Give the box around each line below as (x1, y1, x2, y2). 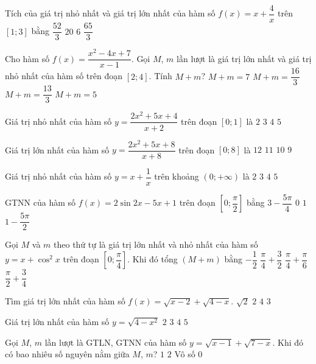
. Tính (149, 69, 172, 82)
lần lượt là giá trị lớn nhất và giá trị (177, 52, 312, 65)
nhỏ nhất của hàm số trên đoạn (5, 69, 123, 82)
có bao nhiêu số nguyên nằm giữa (5, 348, 130, 360)
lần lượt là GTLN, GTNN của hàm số (44, 335, 187, 348)
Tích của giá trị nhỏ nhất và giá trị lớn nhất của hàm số (5, 7, 216, 19)
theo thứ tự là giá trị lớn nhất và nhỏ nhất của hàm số (54, 238, 258, 251)
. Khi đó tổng (127, 253, 178, 265)
